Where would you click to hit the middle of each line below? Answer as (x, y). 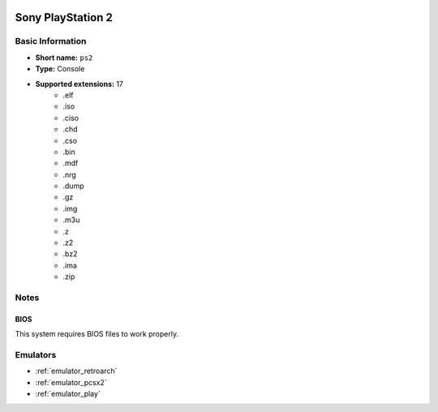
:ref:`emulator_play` (68, 394)
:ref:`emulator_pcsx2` (71, 382)
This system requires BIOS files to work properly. (97, 334)
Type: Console (60, 69)
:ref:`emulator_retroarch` (76, 371)
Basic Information (51, 41)
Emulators (36, 354)
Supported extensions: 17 (79, 84)
